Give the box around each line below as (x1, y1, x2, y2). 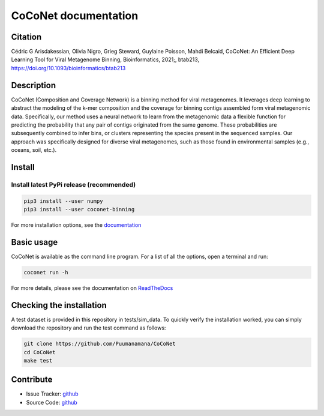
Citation (11, 32, 42, 42)
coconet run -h (23, 269, 68, 276)
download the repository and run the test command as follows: (11, 324, 166, 331)
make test (23, 357, 53, 364)
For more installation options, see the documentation (11, 222, 142, 229)
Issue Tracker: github (26, 390, 79, 397)
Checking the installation (11, 300, 107, 310)
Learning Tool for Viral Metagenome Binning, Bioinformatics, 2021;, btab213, (11, 56, 200, 63)
